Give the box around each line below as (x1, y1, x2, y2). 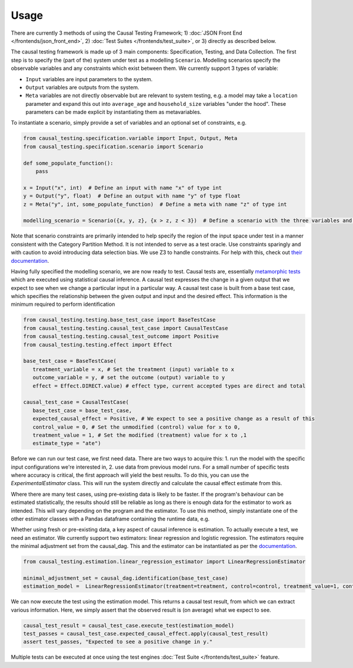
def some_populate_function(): (23, 159, 114, 166)
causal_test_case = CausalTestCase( (23, 399, 129, 406)
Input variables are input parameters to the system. (25, 75, 153, 82)
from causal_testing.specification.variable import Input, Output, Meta (23, 135, 238, 142)
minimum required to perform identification (11, 300, 115, 308)
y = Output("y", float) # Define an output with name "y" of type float (23, 193, 241, 199)
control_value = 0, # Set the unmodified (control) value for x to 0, (32, 423, 241, 430)
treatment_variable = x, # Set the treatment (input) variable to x (32, 366, 235, 373)
